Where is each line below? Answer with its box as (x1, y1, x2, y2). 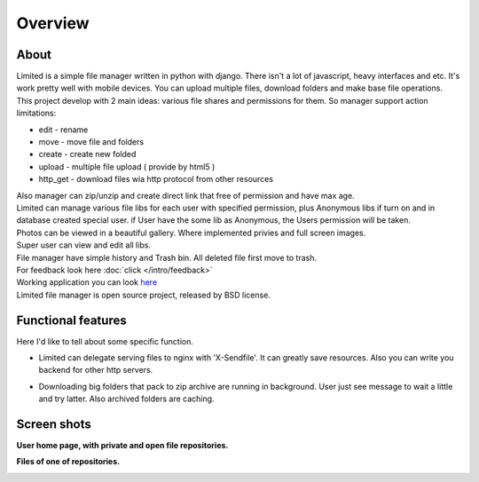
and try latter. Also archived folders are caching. (38, 393, 215, 404)
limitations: (16, 107, 57, 119)
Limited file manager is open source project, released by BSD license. (16, 289, 271, 300)
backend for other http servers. (38, 365, 153, 375)
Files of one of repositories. (16, 456, 120, 467)
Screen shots (16, 416, 92, 431)
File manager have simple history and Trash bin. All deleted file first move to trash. (16, 252, 317, 263)
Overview (16, 13, 90, 33)
